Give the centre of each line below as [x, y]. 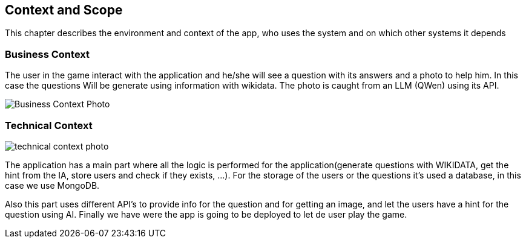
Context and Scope [64, 10]
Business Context [48, 54]
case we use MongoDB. [52, 185]
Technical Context [49, 125]
